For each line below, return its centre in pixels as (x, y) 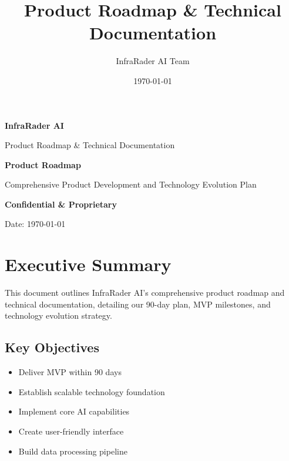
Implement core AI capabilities (74, 411)
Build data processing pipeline (73, 451)
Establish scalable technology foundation (92, 391)
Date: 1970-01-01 (35, 224)
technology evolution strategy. (58, 315)
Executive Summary (88, 264)
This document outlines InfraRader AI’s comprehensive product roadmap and (145, 293)
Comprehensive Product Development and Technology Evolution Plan (131, 184)
